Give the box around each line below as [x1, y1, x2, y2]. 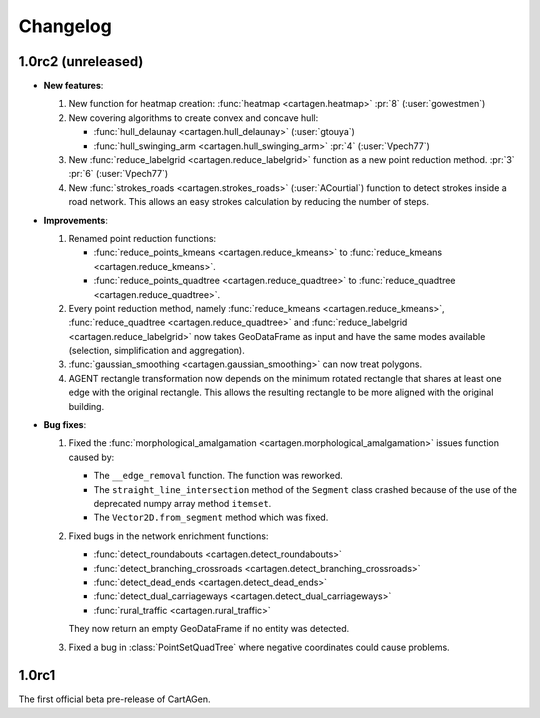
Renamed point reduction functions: [68, 232, 217, 244]
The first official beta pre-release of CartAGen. [18, 693, 211, 705]
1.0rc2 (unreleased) [18, 53, 144, 70]
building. [68, 400, 105, 412]
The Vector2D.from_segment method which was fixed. [93, 511, 329, 524]
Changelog [18, 15, 112, 37]
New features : [43, 80, 104, 92]
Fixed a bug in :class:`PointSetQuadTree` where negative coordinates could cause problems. [68, 641, 450, 653]
